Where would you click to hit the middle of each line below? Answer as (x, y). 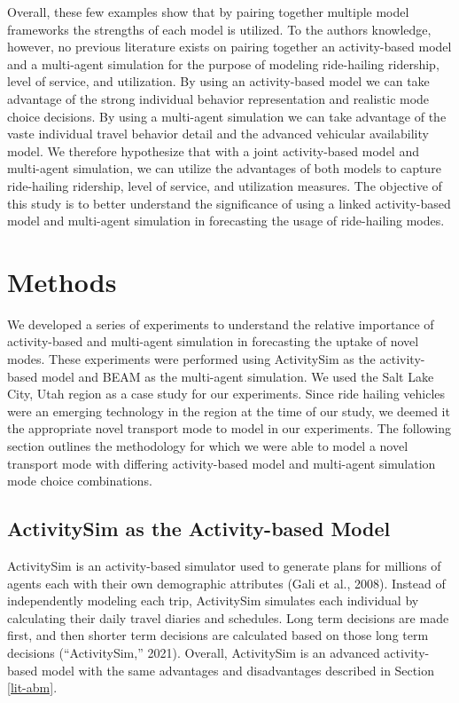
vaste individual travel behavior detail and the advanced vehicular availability (218, 134)
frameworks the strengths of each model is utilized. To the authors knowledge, (219, 29)
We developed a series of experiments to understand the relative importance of (221, 324)
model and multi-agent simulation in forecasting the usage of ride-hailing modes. (226, 221)
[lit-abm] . (32, 687)
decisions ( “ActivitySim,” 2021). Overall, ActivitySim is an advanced (194, 652)
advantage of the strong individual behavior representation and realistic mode (218, 98)
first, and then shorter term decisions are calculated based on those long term (218, 635)
